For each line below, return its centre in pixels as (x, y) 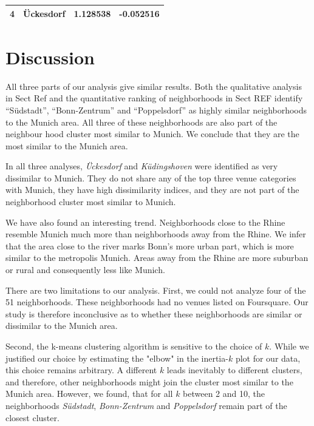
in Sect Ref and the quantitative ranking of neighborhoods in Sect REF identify (154, 98)
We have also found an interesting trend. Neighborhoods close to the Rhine (145, 222)
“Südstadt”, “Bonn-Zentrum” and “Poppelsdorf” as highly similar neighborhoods (156, 110)
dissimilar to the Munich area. (62, 326)
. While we (289, 346)
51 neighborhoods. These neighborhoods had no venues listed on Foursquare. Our (157, 302)
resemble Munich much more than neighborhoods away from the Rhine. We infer (156, 234)
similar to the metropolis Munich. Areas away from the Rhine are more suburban (157, 258)
